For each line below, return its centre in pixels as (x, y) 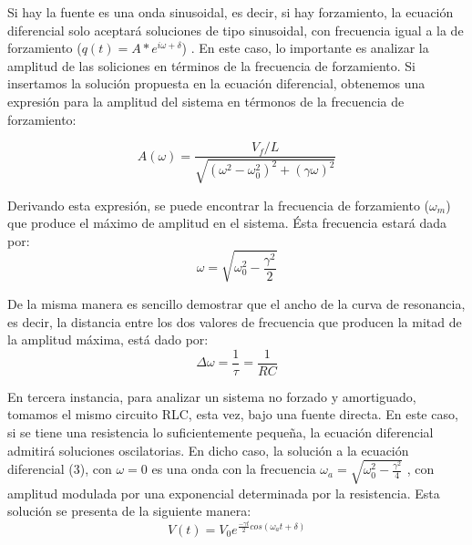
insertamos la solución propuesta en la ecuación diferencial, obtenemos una (216, 83)
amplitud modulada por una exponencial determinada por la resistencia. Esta (224, 493)
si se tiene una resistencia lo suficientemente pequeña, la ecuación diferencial (221, 432)
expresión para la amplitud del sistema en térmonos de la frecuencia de (206, 101)
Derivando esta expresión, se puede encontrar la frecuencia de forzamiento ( (219, 205)
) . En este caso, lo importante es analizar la (305, 48)
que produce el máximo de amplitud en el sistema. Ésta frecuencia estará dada (227, 223)
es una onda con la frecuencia (234, 469)
